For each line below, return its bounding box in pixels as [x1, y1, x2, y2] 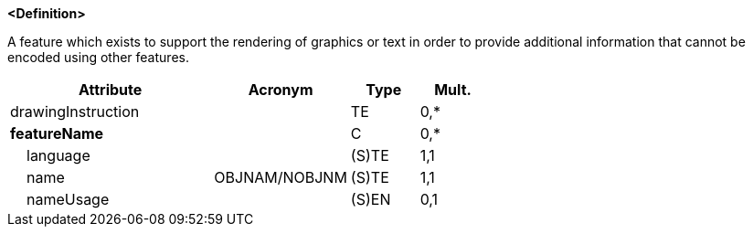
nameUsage [27, 190, 110, 208]
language [27, 146, 90, 165]
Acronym [248, 80, 313, 99]
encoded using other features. [7, 49, 189, 65]
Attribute [79, 80, 143, 99]
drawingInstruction [10, 102, 140, 121]
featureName [10, 124, 104, 143]
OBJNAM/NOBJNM [214, 168, 347, 186]
